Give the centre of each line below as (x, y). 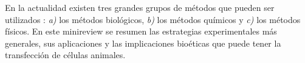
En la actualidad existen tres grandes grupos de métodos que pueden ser (140, 7)
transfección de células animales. (65, 55)
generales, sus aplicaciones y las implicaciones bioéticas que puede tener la (143, 43)
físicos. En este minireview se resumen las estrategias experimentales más (141, 31)
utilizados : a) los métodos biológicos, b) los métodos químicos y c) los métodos (153, 19)
